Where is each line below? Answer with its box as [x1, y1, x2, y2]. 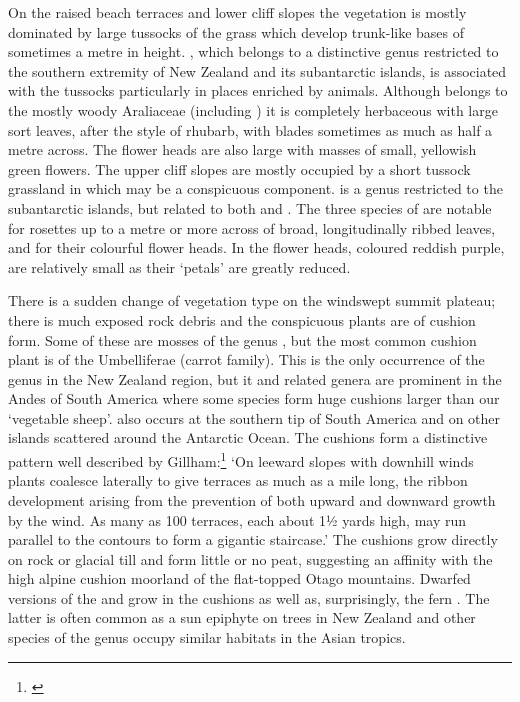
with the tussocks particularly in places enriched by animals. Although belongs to [8, 80, 508, 101]
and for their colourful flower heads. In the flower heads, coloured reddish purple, [8, 237, 505, 258]
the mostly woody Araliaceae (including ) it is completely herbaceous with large [8, 99, 498, 120]
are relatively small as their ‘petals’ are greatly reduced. [8, 256, 351, 277]
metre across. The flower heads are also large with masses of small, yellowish [8, 139, 477, 160]
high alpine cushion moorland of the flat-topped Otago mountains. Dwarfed [8, 568, 471, 589]
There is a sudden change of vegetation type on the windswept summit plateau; [8, 290, 496, 311]
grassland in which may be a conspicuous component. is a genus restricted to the [8, 178, 503, 199]
